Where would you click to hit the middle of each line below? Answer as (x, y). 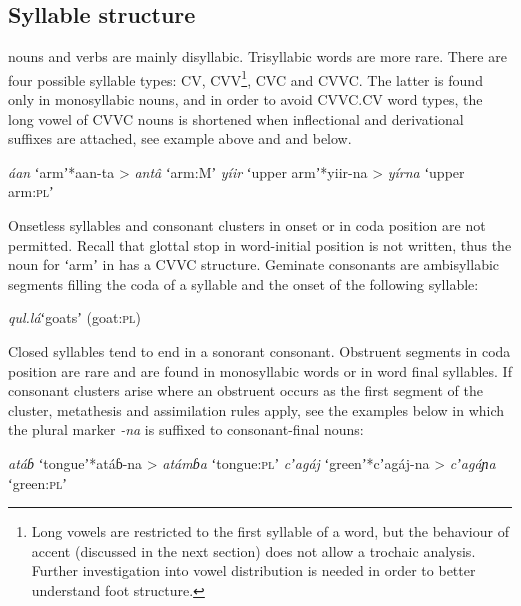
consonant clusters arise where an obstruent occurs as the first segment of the (245, 390)
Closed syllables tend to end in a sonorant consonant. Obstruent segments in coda (259, 350)
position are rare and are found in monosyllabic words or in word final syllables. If (260, 370)
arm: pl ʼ (31, 191)
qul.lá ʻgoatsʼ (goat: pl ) (74, 317)
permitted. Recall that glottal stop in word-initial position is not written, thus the (260, 244)
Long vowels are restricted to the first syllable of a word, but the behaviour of (270, 531)
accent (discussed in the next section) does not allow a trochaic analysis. (253, 550)
